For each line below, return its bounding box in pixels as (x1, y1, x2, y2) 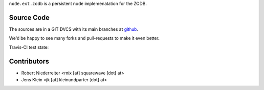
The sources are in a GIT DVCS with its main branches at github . (9, 26, 138, 32)
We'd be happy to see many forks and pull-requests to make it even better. (9, 35, 160, 41)
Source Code (9, 13, 50, 22)
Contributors (9, 57, 49, 66)
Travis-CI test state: (9, 44, 49, 50)
